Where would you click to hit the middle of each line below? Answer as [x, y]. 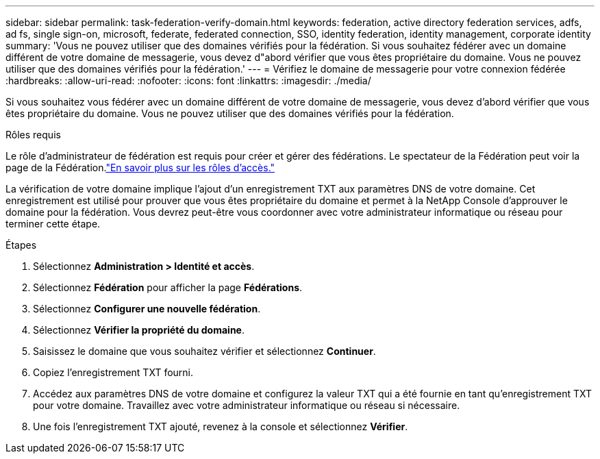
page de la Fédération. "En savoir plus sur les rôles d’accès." [140, 168]
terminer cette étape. [53, 224]
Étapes [21, 245]
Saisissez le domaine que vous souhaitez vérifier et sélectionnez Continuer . [204, 351]
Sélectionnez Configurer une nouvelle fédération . [147, 309]
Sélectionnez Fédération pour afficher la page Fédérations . [168, 287]
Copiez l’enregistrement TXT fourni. [113, 372]
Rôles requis [33, 135]
